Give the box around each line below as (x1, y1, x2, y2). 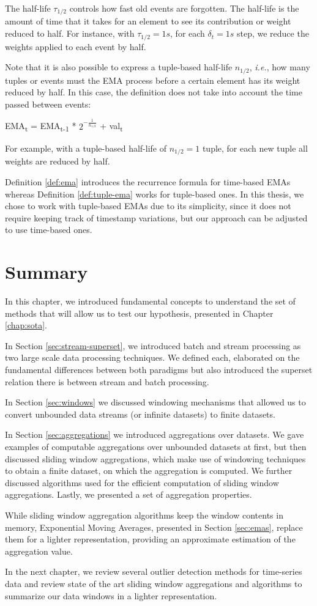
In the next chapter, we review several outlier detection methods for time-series (5, 565, 302, 578)
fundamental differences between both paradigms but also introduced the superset (5, 363, 313, 376)
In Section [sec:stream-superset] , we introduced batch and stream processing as (5, 339, 301, 352)
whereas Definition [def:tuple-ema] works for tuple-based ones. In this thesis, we (5, 187, 304, 200)
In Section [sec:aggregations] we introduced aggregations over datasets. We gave (5, 428, 304, 441)
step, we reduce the (236, 27, 309, 40)
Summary (5, 259, 88, 284)
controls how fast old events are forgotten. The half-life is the (69, 2, 299, 14)
